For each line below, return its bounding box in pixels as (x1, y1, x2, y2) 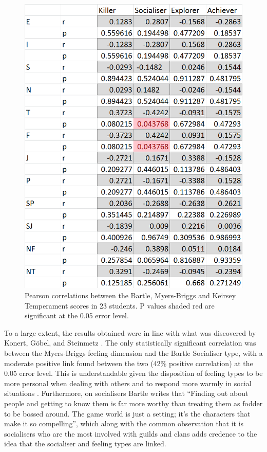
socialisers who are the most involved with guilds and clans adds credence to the (4, 428, 257, 439)
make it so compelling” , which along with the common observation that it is (4, 418, 244, 429)
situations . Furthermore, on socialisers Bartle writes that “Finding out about (4, 388, 249, 399)
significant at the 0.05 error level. (25, 310, 129, 321)
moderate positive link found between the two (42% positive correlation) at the (4, 357, 253, 368)
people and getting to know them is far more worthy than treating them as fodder (4, 397, 263, 408)
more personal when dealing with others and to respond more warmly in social (4, 377, 252, 388)
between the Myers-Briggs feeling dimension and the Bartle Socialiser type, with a (4, 347, 263, 358)
